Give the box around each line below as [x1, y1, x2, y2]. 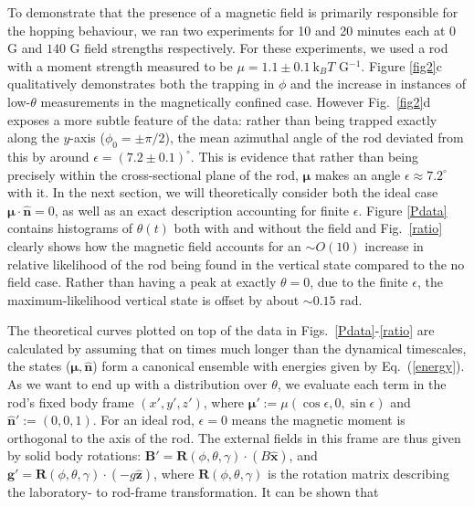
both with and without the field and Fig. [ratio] [174, 218, 443, 238]
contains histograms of [7, 218, 133, 238]
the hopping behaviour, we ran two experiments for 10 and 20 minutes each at [7, 20, 446, 39]
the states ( [7, 356, 71, 375]
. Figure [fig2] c [361, 56, 442, 75]
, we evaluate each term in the [277, 375, 447, 394]
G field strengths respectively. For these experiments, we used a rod [69, 38, 448, 58]
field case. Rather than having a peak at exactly [7, 272, 277, 291]
